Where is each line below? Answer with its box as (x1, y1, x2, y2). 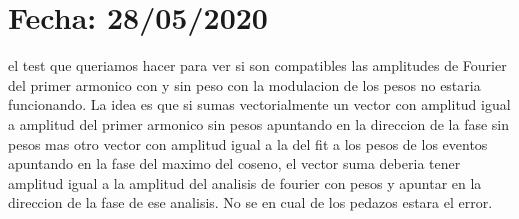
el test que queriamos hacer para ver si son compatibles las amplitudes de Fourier (8, 55, 507, 76)
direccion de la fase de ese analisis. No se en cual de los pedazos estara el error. (8, 192, 493, 213)
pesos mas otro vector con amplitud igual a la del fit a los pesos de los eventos (8, 133, 488, 154)
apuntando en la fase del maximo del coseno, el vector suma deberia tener (8, 153, 461, 174)
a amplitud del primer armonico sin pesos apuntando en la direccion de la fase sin (8, 113, 510, 134)
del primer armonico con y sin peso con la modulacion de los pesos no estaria (8, 74, 481, 95)
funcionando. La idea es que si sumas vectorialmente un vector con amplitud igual (8, 94, 511, 115)
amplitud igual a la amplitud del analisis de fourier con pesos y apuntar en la (8, 172, 482, 193)
